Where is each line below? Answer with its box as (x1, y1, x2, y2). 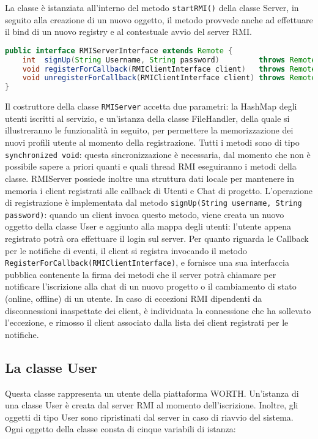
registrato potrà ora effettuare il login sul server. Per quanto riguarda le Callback (5, 232, 309, 244)
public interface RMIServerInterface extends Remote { (5, 46, 233, 55)
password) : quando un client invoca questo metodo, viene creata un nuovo (5, 208, 284, 220)
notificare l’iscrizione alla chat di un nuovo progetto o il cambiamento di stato (5, 280, 297, 293)
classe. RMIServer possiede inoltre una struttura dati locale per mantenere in (5, 171, 294, 184)
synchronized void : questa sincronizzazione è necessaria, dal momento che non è (5, 148, 311, 160)
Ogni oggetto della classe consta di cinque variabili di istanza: (5, 422, 236, 435)
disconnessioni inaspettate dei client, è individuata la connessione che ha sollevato (5, 304, 311, 317)
